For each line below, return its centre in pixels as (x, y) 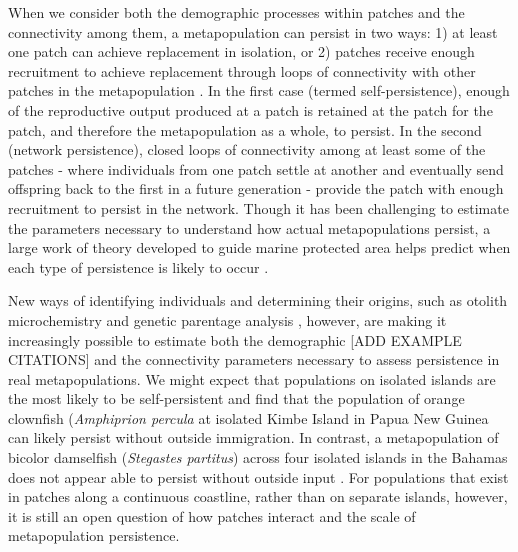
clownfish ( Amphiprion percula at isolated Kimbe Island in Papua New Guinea (248, 417)
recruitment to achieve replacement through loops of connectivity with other (242, 70)
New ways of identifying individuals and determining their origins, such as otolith (258, 300)
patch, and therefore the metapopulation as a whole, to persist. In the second (245, 129)
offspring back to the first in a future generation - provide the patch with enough (256, 188)
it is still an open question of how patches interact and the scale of (212, 515)
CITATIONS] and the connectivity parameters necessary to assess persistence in (254, 359)
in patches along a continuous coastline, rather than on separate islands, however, (258, 496)
